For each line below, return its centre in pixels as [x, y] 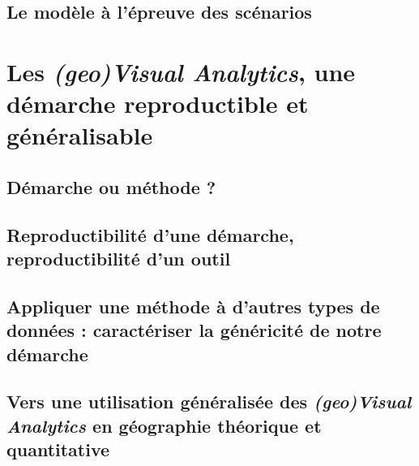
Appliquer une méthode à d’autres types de [193, 306]
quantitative [58, 449]
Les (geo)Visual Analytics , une [181, 71]
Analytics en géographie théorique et [164, 425]
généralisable [80, 135]
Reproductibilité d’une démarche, [150, 234]
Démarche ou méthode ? [111, 186]
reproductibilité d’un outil [119, 259]
